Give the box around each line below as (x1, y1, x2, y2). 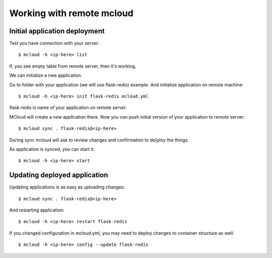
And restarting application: (9, 207, 65, 213)
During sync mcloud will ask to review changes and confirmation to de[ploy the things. (9, 137, 189, 143)
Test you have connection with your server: (9, 40, 99, 46)
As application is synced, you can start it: (9, 146, 95, 152)
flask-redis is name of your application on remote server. (9, 105, 127, 111)
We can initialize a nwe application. (9, 72, 83, 78)
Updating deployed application (9, 171, 108, 179)
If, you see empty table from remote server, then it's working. (9, 63, 137, 69)
